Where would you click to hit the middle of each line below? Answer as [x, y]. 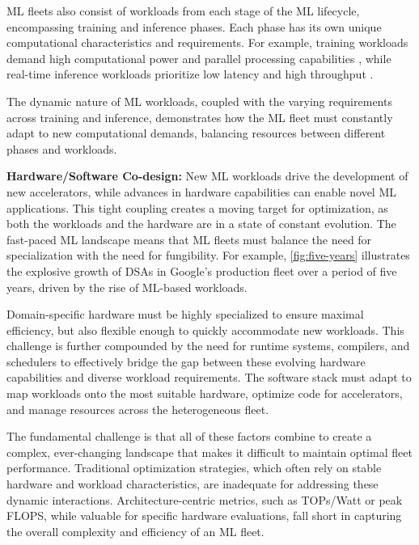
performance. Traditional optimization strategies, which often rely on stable [194, 468]
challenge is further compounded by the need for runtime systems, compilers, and [208, 346]
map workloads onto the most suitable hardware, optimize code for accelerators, [205, 393]
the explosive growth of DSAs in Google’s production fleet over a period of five [202, 270]
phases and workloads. [62, 148]
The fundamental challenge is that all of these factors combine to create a [189, 436]
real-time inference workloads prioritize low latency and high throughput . [190, 74]
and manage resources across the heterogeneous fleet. [138, 409]
